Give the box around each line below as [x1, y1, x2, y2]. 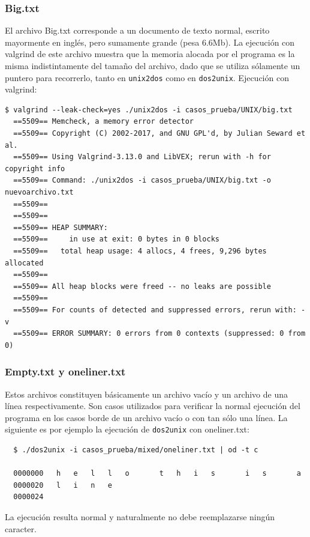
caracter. [5, 522, 37, 535]
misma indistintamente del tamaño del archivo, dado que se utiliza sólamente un [5, 59, 300, 71]
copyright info [5, 164, 65, 173]
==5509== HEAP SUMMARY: [13, 223, 108, 232]
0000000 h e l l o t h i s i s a [13, 469, 301, 478]
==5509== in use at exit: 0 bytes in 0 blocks [13, 235, 219, 244]
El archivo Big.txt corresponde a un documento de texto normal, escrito [5, 24, 270, 37]
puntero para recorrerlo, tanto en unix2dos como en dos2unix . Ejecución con [5, 71, 289, 83]
